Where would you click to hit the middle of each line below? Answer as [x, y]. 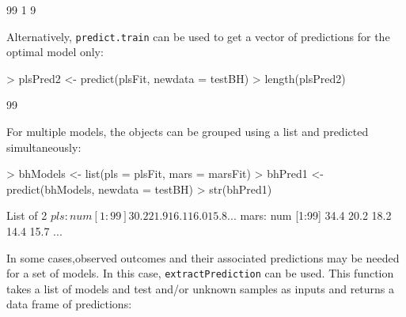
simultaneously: [44, 147]
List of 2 [27, 215]
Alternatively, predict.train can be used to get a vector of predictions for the [198, 36]
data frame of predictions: [69, 304]
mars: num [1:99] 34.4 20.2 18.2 [316, 215]
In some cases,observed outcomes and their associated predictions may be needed [203, 257]
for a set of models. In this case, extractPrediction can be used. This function [200, 273]
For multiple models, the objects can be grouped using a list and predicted [188, 132]
